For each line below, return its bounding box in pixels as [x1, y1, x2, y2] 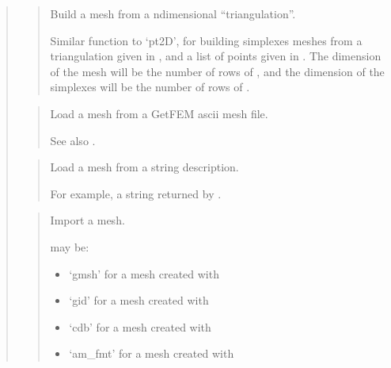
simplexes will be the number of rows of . [50, 79, 250, 95]
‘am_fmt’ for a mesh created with [69, 345, 234, 362]
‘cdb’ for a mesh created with [69, 318, 211, 335]
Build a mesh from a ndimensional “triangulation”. [50, 6, 296, 21]
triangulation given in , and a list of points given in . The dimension [50, 48, 382, 64]
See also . [50, 132, 96, 148]
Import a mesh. [50, 212, 125, 228]
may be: [50, 238, 89, 255]
